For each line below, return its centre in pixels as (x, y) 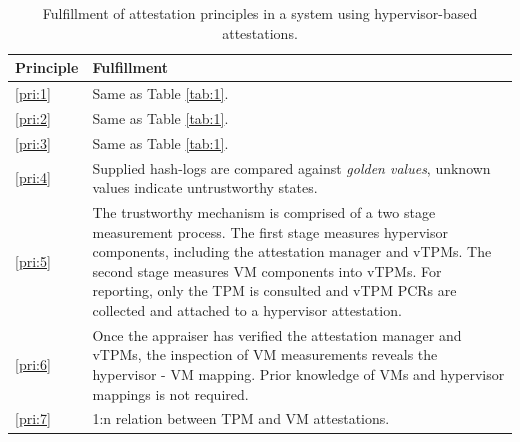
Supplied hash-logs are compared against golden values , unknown (291, 167)
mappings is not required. (170, 393)
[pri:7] (33, 418)
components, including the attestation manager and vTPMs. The (292, 251)
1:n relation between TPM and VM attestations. (241, 418)
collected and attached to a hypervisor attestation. (247, 309)
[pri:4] (33, 177)
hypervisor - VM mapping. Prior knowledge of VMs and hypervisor (298, 374)
